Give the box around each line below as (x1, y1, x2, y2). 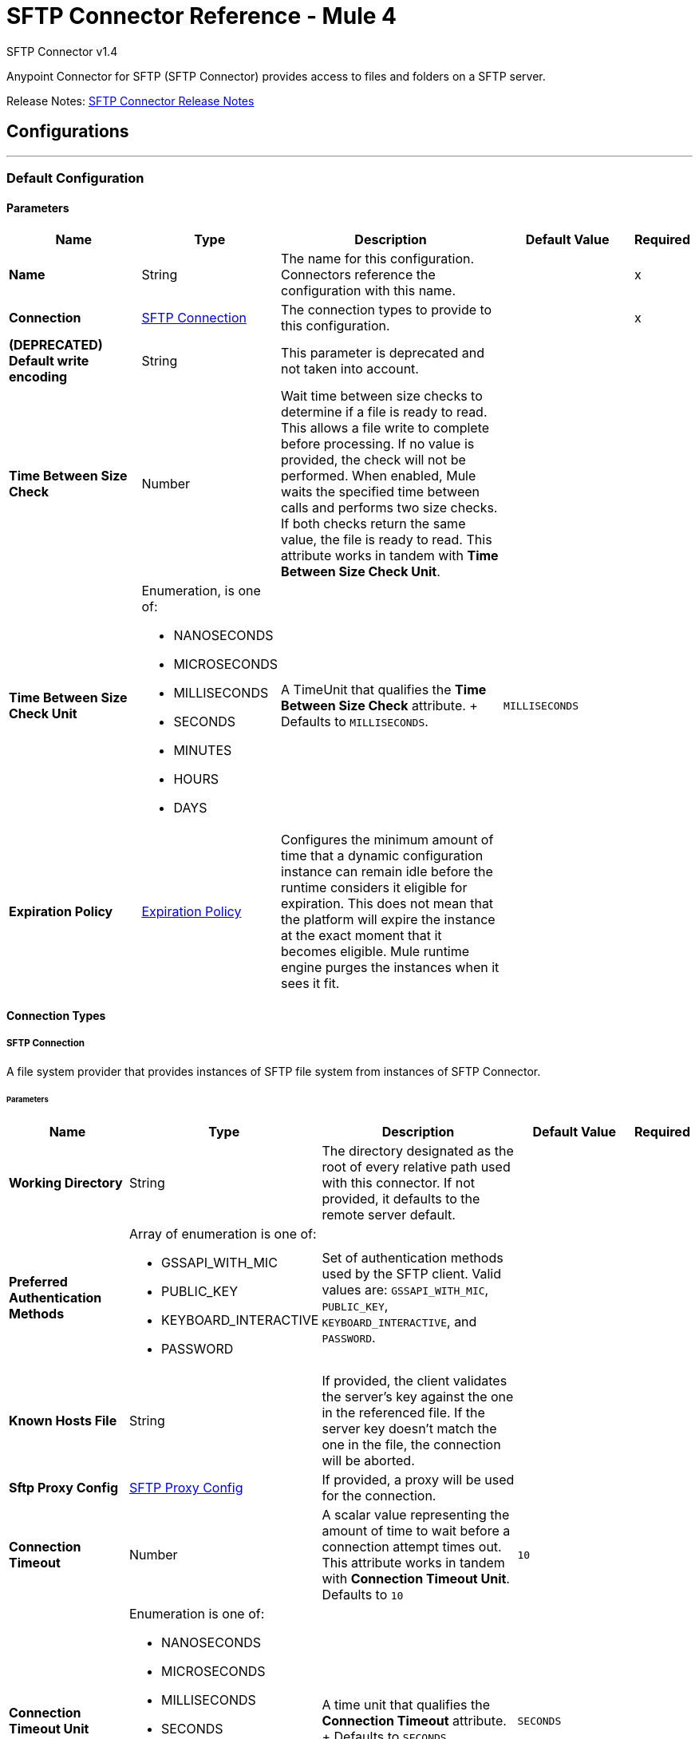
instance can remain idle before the (281, 864, 493, 880)
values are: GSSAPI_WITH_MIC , (322, 1282, 489, 1298)
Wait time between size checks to (281, 388, 483, 405)
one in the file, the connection (322, 1437, 501, 1453)
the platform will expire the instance (281, 911, 496, 928)
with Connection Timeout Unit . (322, 1571, 510, 1587)
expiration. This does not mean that (281, 895, 494, 912)
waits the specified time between (281, 484, 480, 500)
